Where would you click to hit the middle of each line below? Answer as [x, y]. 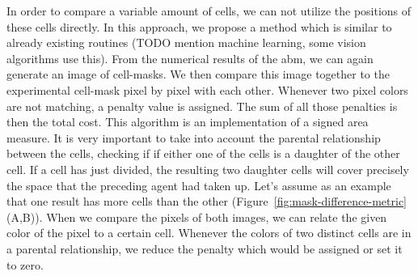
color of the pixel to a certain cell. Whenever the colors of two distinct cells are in [209, 233]
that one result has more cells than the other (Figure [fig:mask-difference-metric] [207, 201]
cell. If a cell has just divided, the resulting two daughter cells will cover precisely [208, 169]
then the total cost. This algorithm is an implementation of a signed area [188, 122]
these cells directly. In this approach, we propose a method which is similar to [199, 26]
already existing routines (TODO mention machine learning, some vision [186, 42]
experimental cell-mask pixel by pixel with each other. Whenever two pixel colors [207, 89]
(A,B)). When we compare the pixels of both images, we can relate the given [197, 217]
